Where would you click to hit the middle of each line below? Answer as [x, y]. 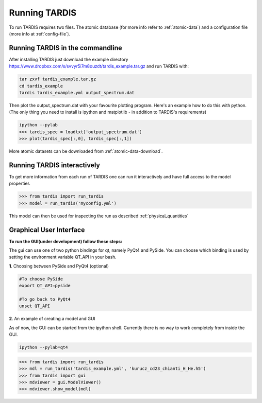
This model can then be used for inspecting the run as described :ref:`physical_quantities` [99, 216]
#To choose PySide [41, 279]
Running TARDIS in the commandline [65, 48]
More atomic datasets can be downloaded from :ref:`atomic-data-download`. [86, 151]
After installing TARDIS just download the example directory [69, 59]
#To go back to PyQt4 [45, 299]
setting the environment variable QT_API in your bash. [63, 257]
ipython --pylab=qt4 [43, 347]
